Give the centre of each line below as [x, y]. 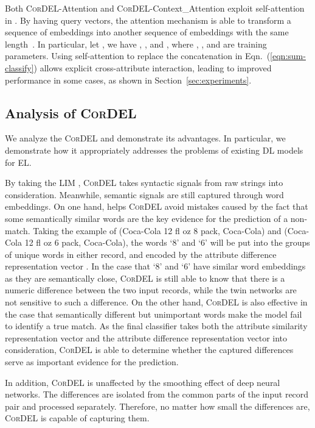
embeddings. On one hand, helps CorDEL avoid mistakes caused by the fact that [157, 206]
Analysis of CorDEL [71, 112]
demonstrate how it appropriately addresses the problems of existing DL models [154, 150]
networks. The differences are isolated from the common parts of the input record [157, 394]
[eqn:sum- [288, 56]
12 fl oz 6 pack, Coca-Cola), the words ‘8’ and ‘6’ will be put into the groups [167, 242]
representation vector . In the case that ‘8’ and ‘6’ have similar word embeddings [155, 266]
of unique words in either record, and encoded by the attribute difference [141, 254]
